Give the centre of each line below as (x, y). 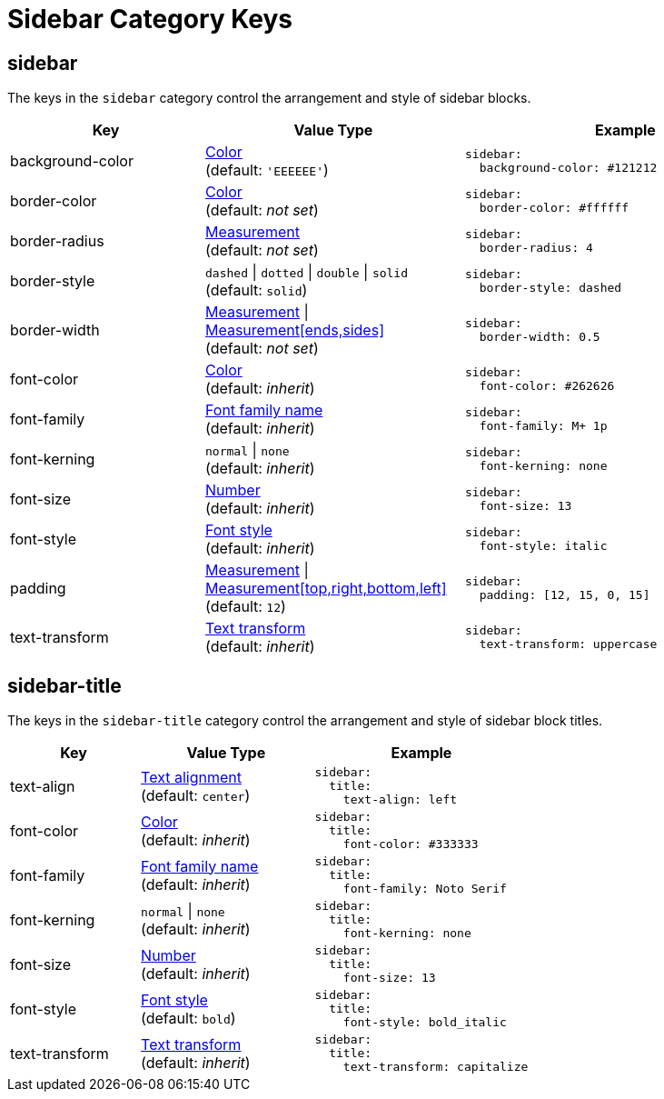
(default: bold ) (188, 1018)
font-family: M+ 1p (543, 426)
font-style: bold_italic (425, 1023)
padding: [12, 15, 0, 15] (565, 595)
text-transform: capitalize (436, 1067)
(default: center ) (196, 795)
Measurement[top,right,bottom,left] (326, 589)
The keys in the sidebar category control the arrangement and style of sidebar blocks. (269, 98)
